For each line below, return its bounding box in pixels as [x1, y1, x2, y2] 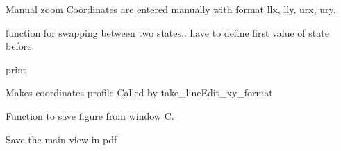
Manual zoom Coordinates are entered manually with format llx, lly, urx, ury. [6, 2, 336, 16]
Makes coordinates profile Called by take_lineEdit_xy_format [6, 85, 273, 100]
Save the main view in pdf [6, 132, 117, 146]
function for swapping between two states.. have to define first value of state [6, 25, 329, 39]
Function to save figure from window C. [6, 108, 174, 123]
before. [6, 39, 35, 53]
